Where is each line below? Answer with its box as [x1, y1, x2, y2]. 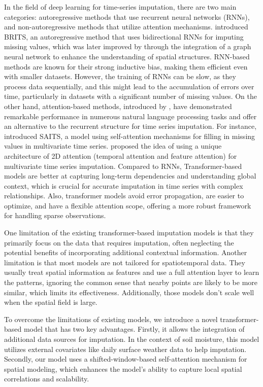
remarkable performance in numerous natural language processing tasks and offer [4, 111, 257, 121]
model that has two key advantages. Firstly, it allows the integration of [23, 324, 245, 334]
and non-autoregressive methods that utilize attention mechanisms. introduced [4, 21, 248, 32]
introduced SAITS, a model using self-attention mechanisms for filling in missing [4, 130, 255, 141]
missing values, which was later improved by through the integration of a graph [4, 41, 251, 52]
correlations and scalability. [4, 373, 89, 384]
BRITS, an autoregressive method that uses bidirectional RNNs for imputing [4, 31, 244, 42]
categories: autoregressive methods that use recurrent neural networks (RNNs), [4, 11, 250, 22]
